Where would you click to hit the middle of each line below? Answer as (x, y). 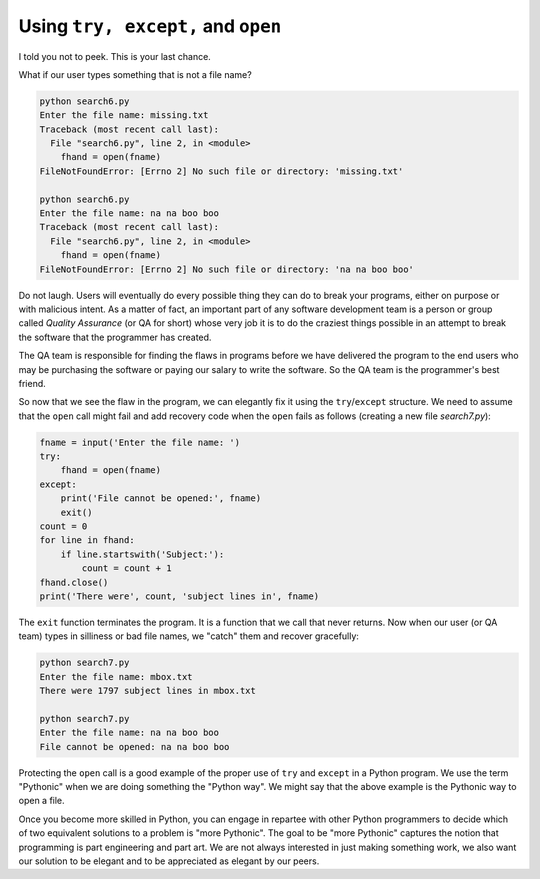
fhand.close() (74, 582)
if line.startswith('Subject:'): (142, 554)
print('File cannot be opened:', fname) (161, 498)
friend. (32, 383)
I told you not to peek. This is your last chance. (115, 56)
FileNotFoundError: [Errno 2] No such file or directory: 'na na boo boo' (227, 269)
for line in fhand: (87, 540)
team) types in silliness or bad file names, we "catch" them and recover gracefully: (189, 636)
